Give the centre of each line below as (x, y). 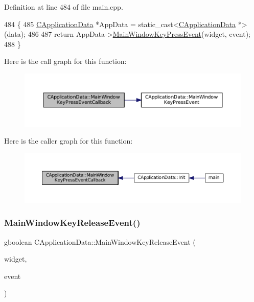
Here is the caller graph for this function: (68, 141)
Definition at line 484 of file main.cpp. (64, 7)
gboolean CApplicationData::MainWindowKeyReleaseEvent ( (100, 241)
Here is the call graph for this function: (65, 61)
